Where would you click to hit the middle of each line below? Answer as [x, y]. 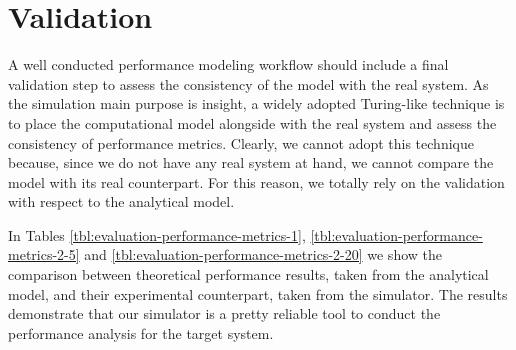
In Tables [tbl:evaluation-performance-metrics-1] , [157, 234]
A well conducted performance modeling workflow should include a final [228, 64]
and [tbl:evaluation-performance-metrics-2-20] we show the [263, 254]
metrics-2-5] [44, 254]
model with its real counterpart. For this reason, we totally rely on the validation [256, 181]
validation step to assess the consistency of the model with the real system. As [248, 83]
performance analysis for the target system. [141, 332]
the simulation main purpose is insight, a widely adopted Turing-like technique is [256, 103]
